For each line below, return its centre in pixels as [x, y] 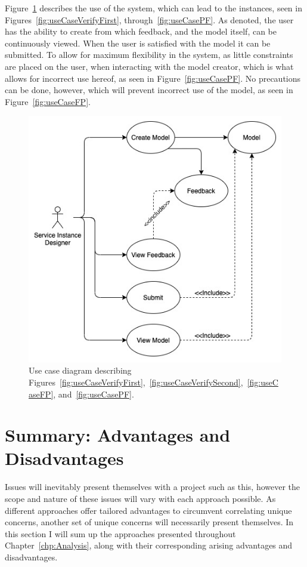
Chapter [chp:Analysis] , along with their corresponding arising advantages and [149, 545]
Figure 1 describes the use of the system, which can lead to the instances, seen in [153, 8]
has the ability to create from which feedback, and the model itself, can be [141, 31]
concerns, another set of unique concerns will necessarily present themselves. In [149, 522]
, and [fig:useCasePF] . [94, 394]
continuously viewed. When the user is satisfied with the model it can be [138, 43]
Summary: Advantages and [118, 435]
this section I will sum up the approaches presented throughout [120, 533]
